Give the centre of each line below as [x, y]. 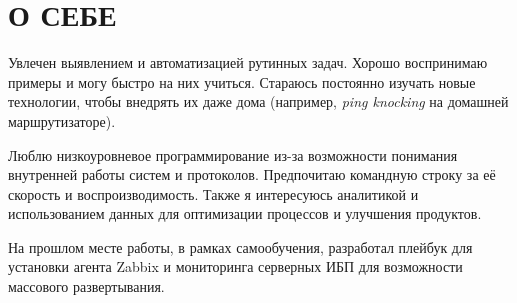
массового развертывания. [86, 286]
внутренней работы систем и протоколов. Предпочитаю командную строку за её [252, 174]
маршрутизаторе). [62, 120]
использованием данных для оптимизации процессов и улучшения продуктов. [245, 213]
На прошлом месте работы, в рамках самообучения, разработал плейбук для [240, 246]
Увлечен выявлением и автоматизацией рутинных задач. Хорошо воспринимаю [248, 62]
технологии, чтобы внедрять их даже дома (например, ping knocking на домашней [258, 101]
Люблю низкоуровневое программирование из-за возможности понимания [233, 154]
